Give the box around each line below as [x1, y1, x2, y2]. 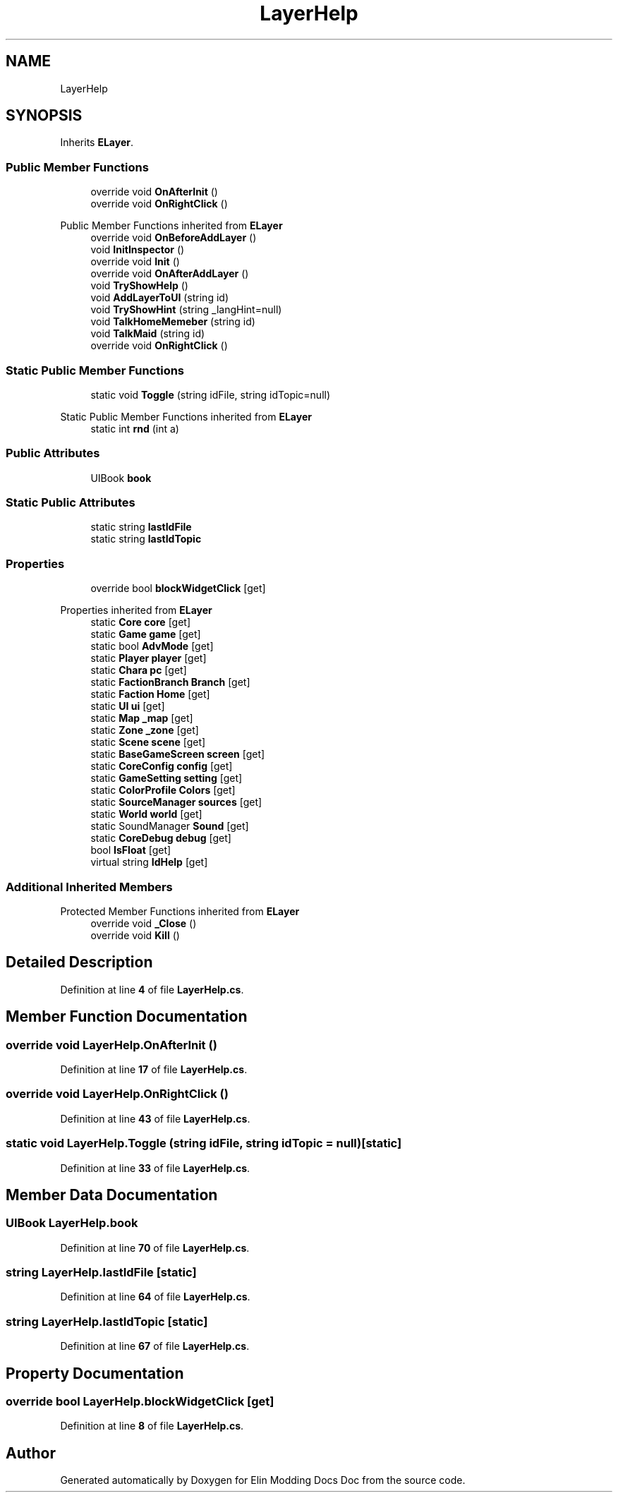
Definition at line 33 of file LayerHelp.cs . [60, 1161, 250, 1174]
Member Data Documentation [6, 1185, 218, 1204]
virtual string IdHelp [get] [90, 856, 208, 869]
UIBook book [90, 471, 152, 484]
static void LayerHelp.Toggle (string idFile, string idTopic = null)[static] [6, 1136, 402, 1151]
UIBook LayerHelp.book [6, 1216, 138, 1231]
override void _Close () [90, 917, 197, 929]
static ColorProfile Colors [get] [90, 784, 236, 797]
